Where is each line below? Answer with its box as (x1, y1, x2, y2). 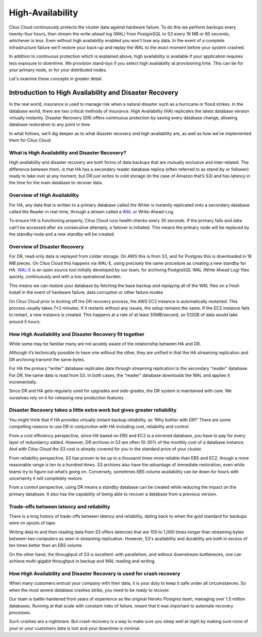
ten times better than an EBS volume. (9, 542, 83, 548)
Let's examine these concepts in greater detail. (9, 76, 103, 82)
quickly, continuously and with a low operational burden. (9, 274, 122, 280)
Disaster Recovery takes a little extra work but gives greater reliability (9, 407, 177, 414)
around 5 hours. (9, 318, 41, 324)
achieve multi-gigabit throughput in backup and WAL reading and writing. (9, 558, 156, 564)
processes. (9, 609, 32, 615)
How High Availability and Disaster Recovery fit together (9, 331, 145, 337)
